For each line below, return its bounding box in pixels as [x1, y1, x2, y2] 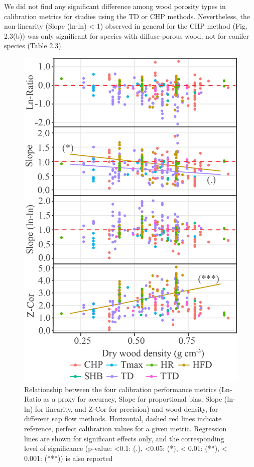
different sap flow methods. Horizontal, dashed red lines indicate [24, 413, 222, 424]
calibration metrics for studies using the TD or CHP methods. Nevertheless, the [4, 11, 250, 21]
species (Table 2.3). [4, 40, 63, 51]
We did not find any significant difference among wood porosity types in [4, 1, 226, 11]
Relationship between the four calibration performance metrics [24, 384, 217, 394]
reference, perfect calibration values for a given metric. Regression [24, 423, 227, 434]
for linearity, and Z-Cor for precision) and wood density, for [35, 403, 218, 414]
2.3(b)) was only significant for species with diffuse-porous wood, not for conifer [4, 30, 249, 41]
